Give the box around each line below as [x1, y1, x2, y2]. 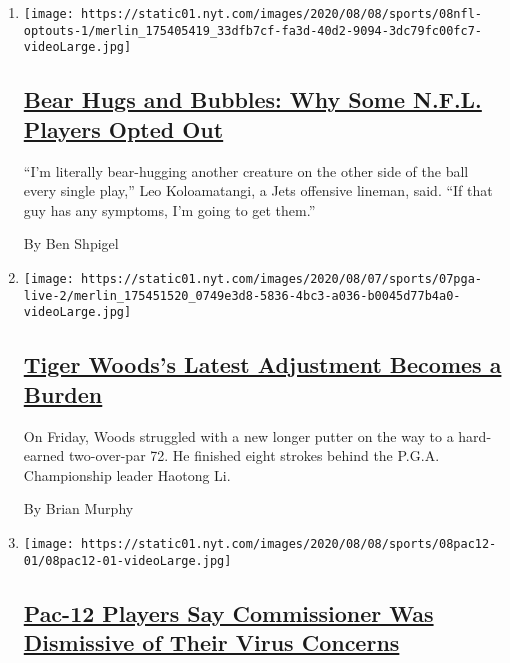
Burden [23, 378, 103, 409]
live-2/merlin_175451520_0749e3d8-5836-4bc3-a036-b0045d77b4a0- [23, 288, 461, 303]
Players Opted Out [23, 113, 224, 144]
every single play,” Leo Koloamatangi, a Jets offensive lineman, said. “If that [23, 180, 493, 201]
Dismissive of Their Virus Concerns [23, 626, 400, 657]
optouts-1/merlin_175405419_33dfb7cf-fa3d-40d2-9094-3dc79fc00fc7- [23, 23, 482, 38]
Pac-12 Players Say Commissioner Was [23, 597, 434, 628]
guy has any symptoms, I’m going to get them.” [23, 199, 316, 220]
